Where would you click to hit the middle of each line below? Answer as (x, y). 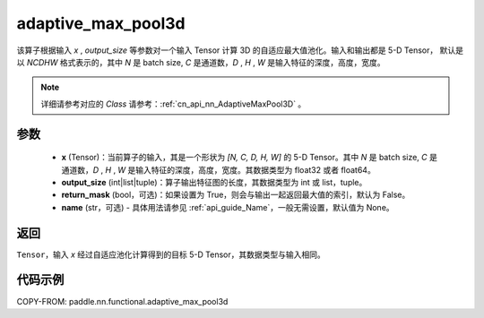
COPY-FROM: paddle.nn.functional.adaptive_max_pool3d (122, 301)
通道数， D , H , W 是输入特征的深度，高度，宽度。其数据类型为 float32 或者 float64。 (218, 169)
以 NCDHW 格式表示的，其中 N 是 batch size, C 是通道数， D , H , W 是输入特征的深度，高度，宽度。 (201, 62)
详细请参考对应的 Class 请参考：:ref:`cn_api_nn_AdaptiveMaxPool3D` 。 (173, 104)
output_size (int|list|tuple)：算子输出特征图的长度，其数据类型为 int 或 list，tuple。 (214, 182)
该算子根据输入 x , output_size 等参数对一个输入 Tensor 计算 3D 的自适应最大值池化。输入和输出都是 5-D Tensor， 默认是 (240, 50)
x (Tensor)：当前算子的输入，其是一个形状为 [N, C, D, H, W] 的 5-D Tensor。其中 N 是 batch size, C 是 (250, 158)
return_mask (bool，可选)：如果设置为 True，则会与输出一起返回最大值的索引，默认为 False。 (236, 195)
